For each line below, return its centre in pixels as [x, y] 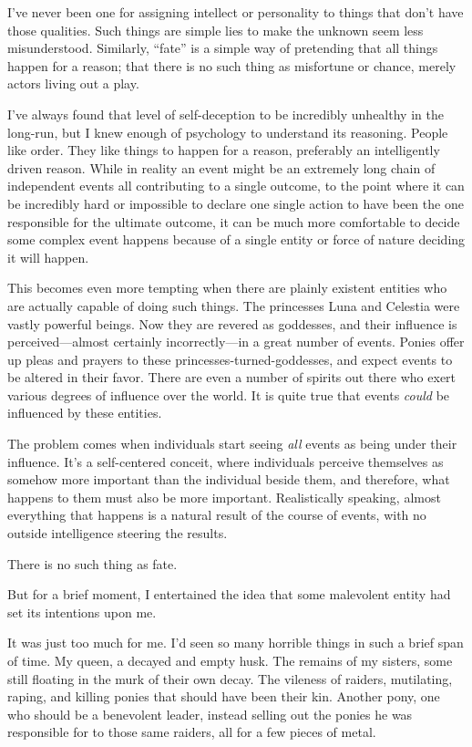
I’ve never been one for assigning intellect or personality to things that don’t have [236, 12]
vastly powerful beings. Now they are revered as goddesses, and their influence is [232, 323]
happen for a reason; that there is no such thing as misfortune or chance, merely [232, 65]
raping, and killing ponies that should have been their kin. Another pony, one [224, 696]
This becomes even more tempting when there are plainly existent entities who [227, 288]
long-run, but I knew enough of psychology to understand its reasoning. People [228, 132]
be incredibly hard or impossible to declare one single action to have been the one [236, 203]
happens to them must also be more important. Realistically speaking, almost [224, 497]
